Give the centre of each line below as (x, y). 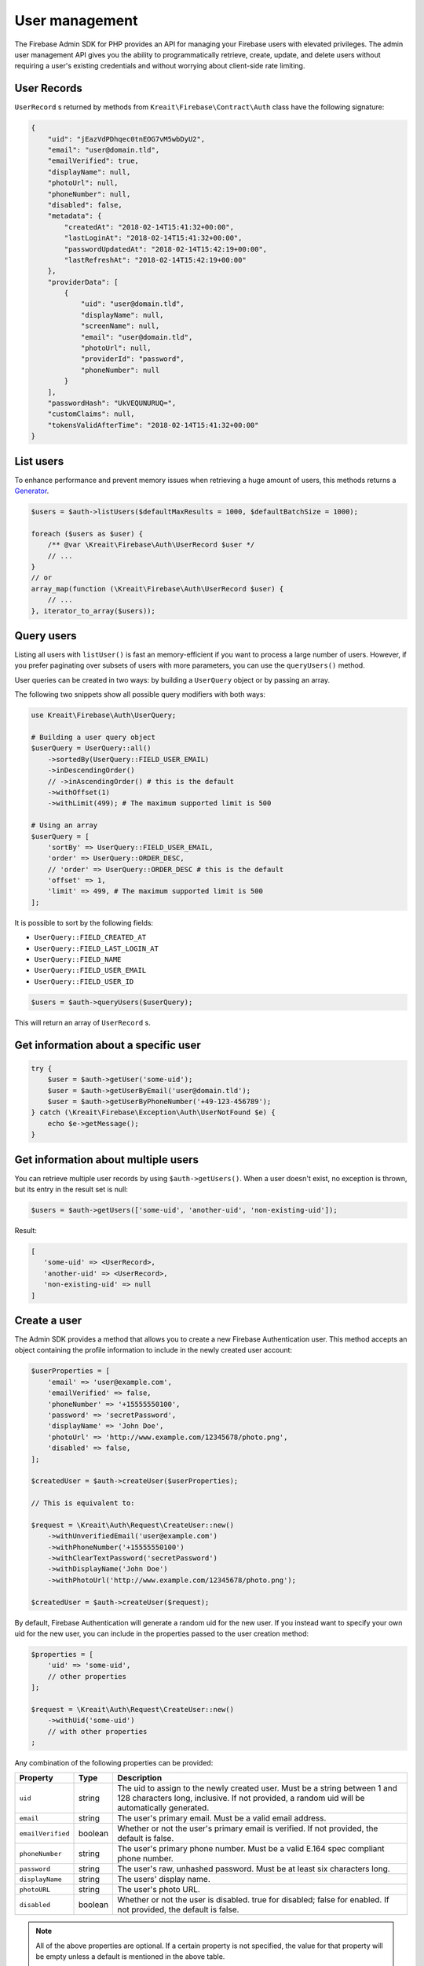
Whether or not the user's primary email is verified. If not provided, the (248, 1828)
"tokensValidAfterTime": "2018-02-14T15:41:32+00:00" (153, 425)
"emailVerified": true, (93, 161)
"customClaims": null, (91, 414)
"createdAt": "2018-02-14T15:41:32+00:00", (149, 227)
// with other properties (97, 1731)
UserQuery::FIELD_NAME (78, 959)
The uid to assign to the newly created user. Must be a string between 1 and (258, 1788)
